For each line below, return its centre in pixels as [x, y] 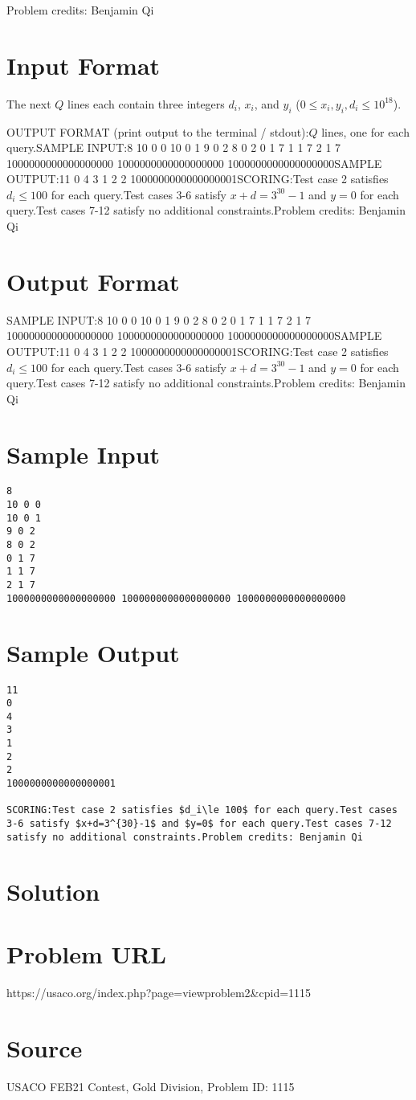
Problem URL [86, 953]
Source [45, 1047]
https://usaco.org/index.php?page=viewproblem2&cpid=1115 [159, 992]
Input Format [84, 65]
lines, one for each [365, 131]
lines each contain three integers [146, 103]
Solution [53, 891]
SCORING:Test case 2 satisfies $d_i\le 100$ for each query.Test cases [202, 810]
